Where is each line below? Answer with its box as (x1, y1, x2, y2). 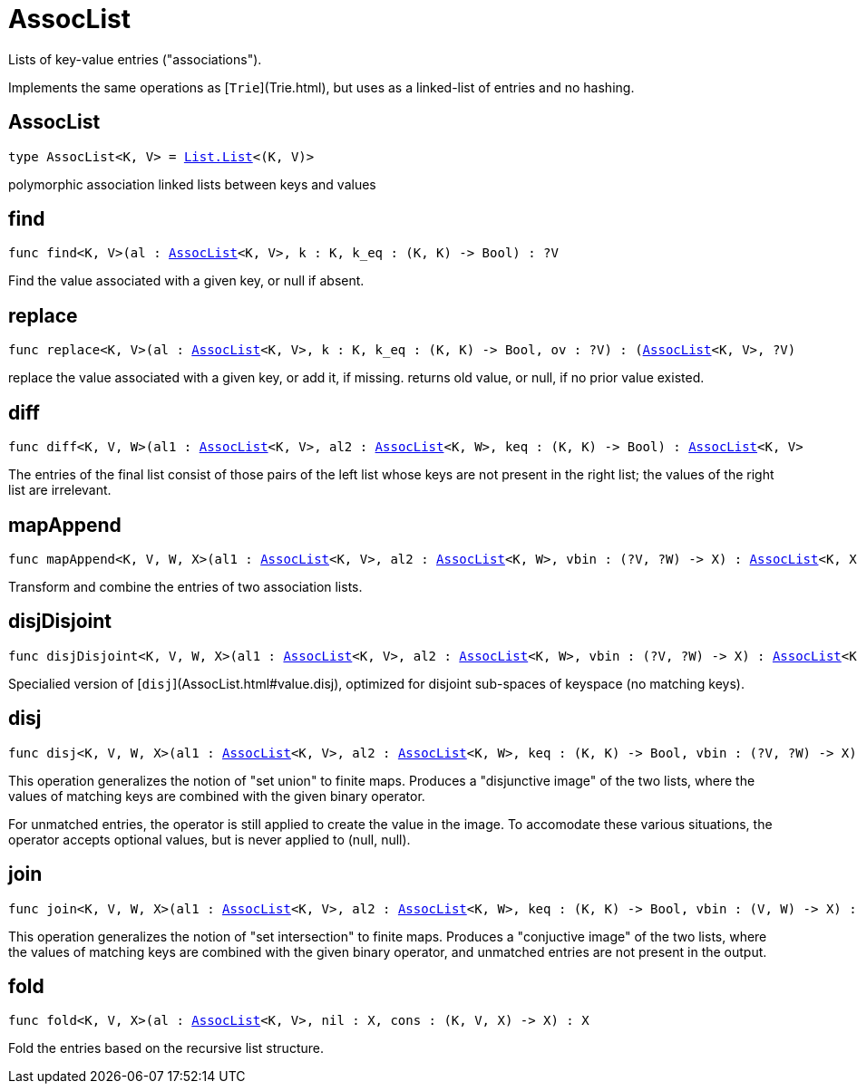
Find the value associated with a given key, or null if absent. (8, 273, 365, 289)
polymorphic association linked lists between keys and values (8, 176, 376, 192)
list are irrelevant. (8, 482, 112, 498)
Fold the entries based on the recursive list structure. (8, 1040, 324, 1057)
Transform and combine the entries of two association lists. (8, 578, 363, 594)
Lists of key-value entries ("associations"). (8, 51, 262, 67)
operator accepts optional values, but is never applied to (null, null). (8, 831, 411, 847)
